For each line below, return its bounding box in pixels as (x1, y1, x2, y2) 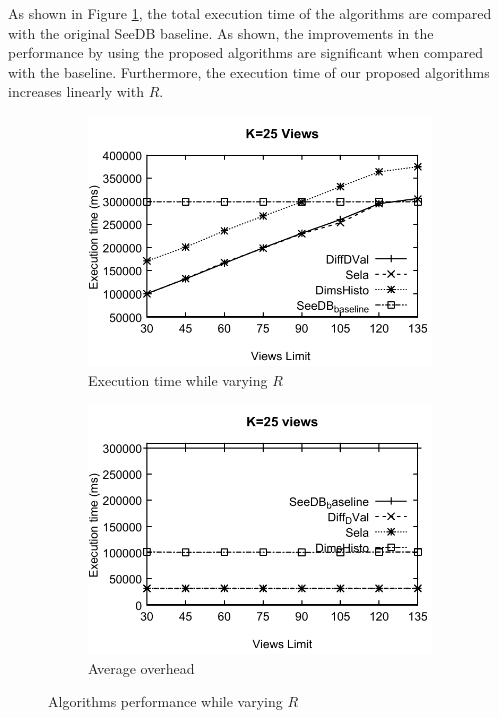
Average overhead (88, 657, 195, 678)
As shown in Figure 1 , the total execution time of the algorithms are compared (8, 3, 492, 23)
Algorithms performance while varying (48, 691, 283, 712)
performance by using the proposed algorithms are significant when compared (8, 42, 484, 63)
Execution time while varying (88, 369, 268, 390)
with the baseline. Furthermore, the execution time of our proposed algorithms (8, 61, 490, 82)
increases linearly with (8, 81, 144, 102)
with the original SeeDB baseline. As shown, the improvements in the (8, 22, 434, 43)
